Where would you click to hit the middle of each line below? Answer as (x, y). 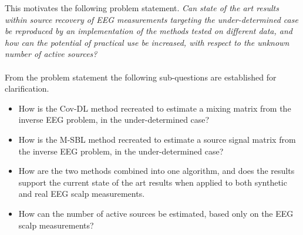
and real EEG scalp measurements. (82, 194)
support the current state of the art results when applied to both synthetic (153, 182)
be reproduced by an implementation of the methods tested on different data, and (149, 31)
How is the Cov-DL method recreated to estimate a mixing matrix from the (155, 108)
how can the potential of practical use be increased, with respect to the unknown (147, 42)
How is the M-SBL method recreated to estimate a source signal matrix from (157, 139)
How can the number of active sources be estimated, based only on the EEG (156, 213)
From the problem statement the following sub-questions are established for (141, 77)
